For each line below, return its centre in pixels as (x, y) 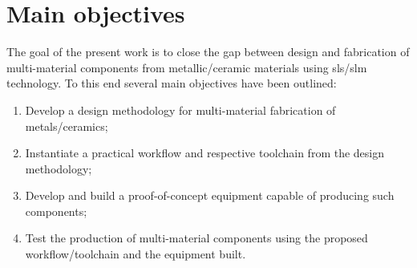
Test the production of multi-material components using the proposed (196, 238)
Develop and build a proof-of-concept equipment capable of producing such (210, 195)
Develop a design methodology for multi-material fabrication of (180, 110)
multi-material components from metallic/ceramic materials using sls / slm (187, 67)
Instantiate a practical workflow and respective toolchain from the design (205, 153)
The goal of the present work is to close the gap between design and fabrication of (208, 52)
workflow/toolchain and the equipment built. (136, 254)
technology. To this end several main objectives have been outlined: (172, 83)
